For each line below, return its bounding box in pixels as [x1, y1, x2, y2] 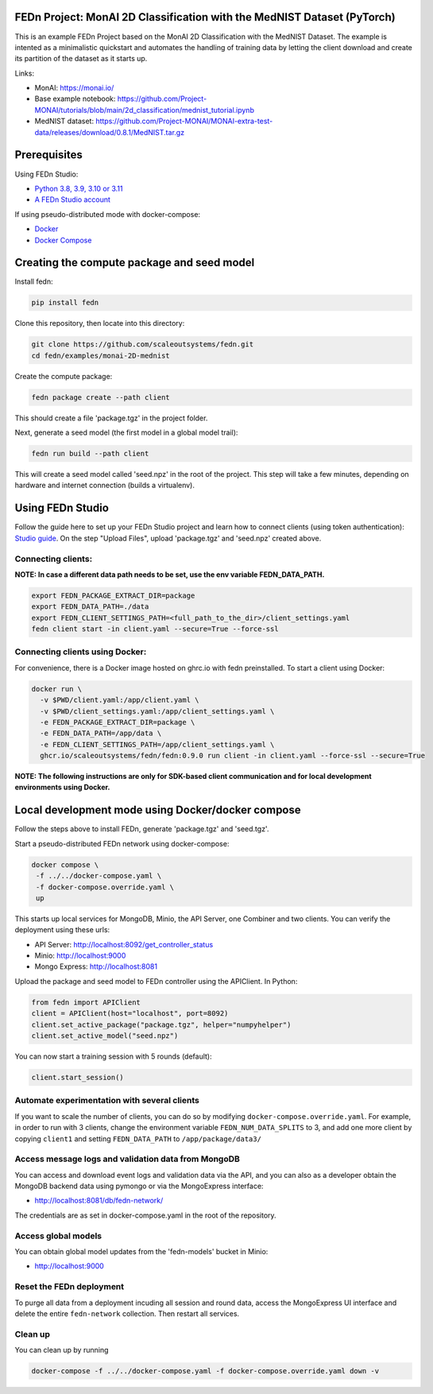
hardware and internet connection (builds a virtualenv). [14, 481, 195, 490]
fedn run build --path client [31, 449, 149, 459]
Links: [14, 68, 35, 78]
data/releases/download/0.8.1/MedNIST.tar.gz [34, 127, 185, 137]
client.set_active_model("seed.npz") [31, 1032, 179, 1040]
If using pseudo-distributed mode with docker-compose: [14, 209, 201, 219]
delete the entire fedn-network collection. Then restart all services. [14, 1308, 240, 1318]
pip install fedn [31, 298, 99, 308]
